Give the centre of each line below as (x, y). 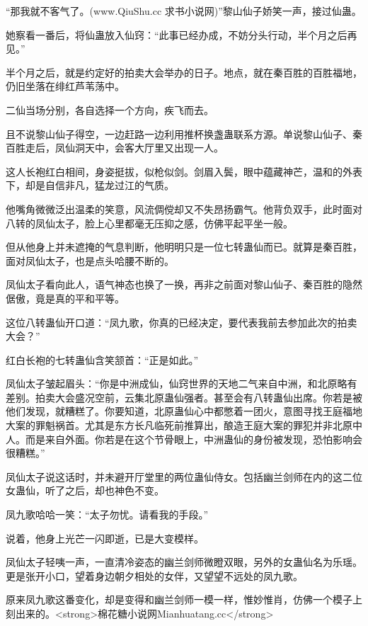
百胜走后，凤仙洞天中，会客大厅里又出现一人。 (115, 148)
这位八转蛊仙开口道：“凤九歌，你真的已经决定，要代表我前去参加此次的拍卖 (182, 322)
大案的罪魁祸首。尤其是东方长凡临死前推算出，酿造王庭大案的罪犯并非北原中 (184, 425)
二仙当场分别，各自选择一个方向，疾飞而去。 (110, 109)
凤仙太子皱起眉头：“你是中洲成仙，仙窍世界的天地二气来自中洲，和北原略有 (182, 383)
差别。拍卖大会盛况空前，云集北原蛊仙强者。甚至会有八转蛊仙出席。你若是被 (184, 397)
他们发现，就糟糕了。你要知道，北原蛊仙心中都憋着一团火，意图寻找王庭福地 (184, 411)
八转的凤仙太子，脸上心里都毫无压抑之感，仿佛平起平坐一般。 (149, 223)
